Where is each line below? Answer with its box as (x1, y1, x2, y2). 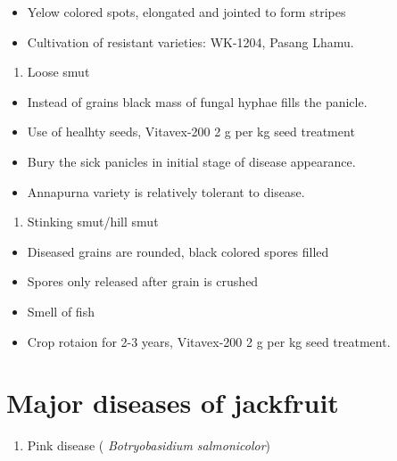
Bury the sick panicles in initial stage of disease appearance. (27, 152, 356, 170)
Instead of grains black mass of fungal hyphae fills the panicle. (27, 92, 368, 111)
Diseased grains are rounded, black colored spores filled (27, 242, 329, 260)
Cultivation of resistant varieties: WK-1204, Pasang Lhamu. (27, 32, 354, 51)
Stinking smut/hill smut (27, 212, 159, 231)
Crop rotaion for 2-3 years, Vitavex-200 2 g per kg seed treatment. (27, 332, 391, 350)
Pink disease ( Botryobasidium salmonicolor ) (27, 436, 271, 455)
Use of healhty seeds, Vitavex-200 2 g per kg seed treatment (27, 122, 355, 141)
